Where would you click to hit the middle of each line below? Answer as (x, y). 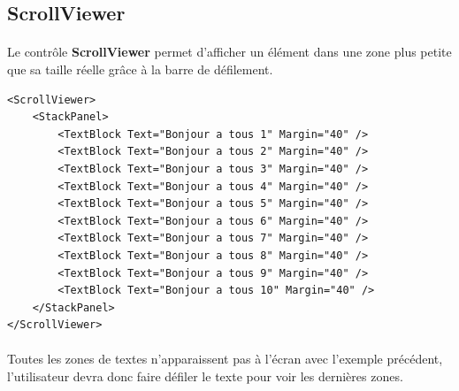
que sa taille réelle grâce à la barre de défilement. (140, 69)
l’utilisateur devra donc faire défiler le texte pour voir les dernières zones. (205, 376)
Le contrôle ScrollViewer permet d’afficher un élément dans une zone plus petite (229, 52)
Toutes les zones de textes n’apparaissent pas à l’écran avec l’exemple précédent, (225, 359)
